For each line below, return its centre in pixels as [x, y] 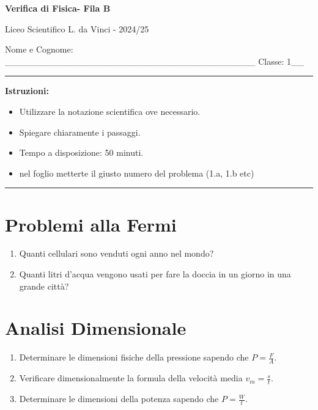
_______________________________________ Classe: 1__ [154, 61]
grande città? [44, 286]
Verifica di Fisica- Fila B [58, 8]
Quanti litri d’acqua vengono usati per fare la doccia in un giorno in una [155, 274]
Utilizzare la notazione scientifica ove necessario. [110, 111]
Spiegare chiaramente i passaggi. [80, 132]
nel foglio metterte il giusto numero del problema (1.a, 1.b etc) [137, 173]
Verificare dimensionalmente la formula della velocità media [131, 378]
